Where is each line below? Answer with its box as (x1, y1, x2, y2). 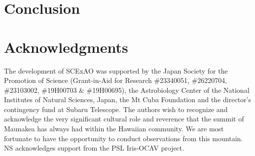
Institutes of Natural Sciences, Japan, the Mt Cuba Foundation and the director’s (4, 94, 251, 105)
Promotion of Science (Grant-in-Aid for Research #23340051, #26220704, (4, 75, 227, 85)
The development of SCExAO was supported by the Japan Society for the (4, 65, 228, 76)
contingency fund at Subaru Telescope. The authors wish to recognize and (4, 104, 228, 114)
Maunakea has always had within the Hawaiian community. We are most (4, 123, 224, 134)
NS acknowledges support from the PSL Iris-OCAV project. (4, 143, 184, 153)
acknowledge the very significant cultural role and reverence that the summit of (4, 114, 244, 124)
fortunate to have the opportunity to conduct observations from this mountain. (4, 133, 243, 143)
